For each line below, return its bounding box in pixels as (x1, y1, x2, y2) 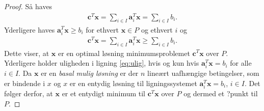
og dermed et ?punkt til (183, 88, 258, 99)
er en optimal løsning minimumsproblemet (58, 47, 190, 58)
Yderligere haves (4, 24, 55, 35)
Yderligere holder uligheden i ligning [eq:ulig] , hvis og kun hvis (4, 58, 199, 68)
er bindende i (4, 77, 45, 88)
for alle (230, 58, 252, 68)
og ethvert (141, 24, 173, 35)
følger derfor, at (4, 88, 53, 99)
